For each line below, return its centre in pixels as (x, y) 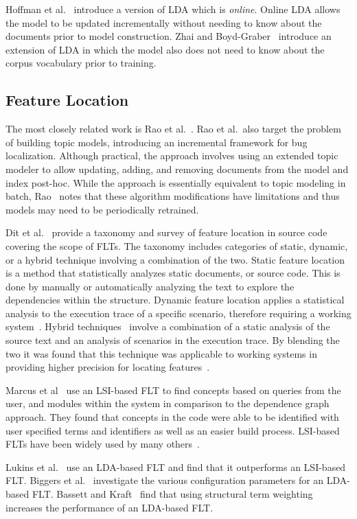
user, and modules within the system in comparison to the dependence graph (168, 403)
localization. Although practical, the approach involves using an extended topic (172, 155)
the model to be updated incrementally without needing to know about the (164, 22)
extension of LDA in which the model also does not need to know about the (165, 49)
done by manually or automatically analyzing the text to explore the (150, 286)
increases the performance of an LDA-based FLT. (110, 507)
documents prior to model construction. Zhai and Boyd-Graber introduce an (169, 36)
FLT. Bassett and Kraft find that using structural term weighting (172, 494)
